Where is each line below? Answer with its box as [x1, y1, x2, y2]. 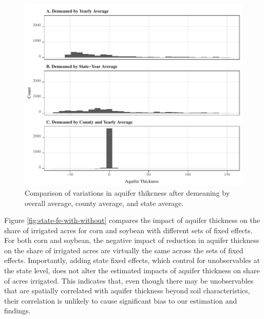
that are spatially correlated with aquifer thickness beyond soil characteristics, [4, 285, 250, 296]
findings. [4, 305, 31, 316]
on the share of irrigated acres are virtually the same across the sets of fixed [4, 245, 243, 255]
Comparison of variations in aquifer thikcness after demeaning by [25, 187, 230, 198]
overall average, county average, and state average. [25, 197, 184, 208]
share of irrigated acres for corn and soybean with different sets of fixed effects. [4, 224, 253, 235]
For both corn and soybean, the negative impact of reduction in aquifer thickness [4, 235, 259, 246]
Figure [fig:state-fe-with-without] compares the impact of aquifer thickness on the [4, 215, 260, 226]
